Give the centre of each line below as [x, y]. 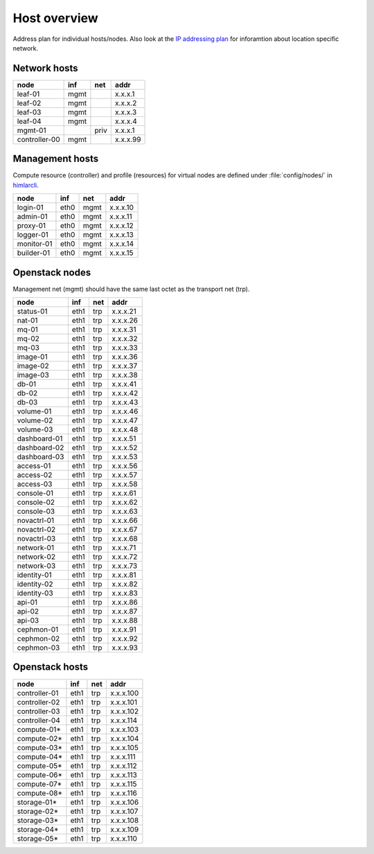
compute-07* [39, 784]
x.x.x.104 [124, 738]
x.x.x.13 [122, 235]
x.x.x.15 [122, 253]
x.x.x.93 [125, 648]
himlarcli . [26, 185]
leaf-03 [29, 112]
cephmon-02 [38, 639]
